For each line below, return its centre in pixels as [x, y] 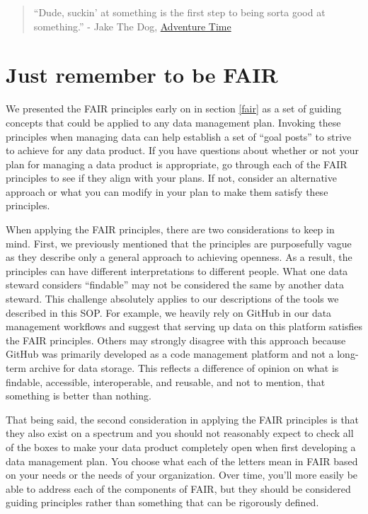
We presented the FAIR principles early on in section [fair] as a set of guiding [174, 109]
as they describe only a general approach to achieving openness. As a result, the [179, 257]
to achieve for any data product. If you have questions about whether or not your [182, 150]
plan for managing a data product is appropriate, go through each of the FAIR [177, 164]
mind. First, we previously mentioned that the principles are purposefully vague [179, 243]
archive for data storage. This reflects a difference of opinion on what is [184, 368]
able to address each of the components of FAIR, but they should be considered [178, 488]
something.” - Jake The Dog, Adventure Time [132, 26]
